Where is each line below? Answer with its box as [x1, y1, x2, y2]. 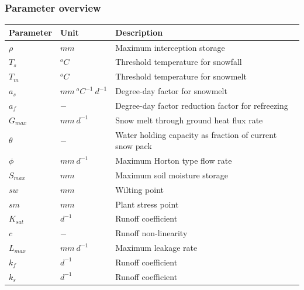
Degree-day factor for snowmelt [115, 85, 227, 97]
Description [115, 26, 163, 38]
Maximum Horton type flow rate [115, 154, 232, 167]
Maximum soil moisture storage [115, 168, 228, 181]
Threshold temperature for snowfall [115, 56, 242, 68]
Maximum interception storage [115, 41, 225, 53]
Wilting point [115, 183, 164, 195]
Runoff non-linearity [115, 227, 188, 239]
